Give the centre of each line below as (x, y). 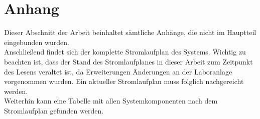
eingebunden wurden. (37, 42)
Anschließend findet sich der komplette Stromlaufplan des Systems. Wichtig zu (125, 52)
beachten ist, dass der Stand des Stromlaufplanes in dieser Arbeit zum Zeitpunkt (128, 61)
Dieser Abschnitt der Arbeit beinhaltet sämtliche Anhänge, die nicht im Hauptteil (130, 32)
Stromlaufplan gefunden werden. (54, 110)
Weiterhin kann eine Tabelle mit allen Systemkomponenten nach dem (111, 101)
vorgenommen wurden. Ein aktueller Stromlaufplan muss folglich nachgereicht (124, 81)
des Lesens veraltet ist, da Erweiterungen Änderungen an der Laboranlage (118, 71)
